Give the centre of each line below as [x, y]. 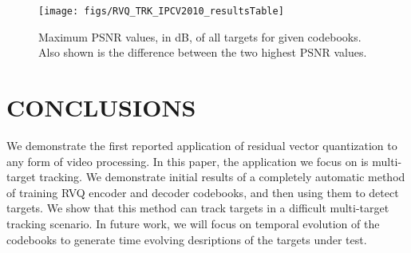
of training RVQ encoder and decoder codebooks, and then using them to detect [203, 192]
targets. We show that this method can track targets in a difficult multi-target [198, 208]
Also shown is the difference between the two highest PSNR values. [203, 52]
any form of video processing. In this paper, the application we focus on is [188, 161]
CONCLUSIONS [101, 107]
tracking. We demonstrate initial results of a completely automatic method [222, 177]
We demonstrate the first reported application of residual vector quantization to [202, 145]
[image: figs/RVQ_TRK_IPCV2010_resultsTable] [161, 11]
